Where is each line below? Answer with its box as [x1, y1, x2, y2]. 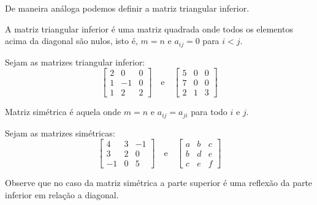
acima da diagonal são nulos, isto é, [5, 34, 138, 47]
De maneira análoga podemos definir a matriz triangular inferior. [5, 2, 250, 14]
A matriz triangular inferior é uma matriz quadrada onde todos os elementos [5, 22, 293, 35]
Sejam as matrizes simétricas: [5, 126, 115, 139]
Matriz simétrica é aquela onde [5, 105, 121, 118]
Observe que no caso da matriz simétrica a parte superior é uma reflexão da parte [5, 176, 313, 189]
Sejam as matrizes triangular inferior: [5, 55, 145, 68]
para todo [191, 105, 227, 118]
